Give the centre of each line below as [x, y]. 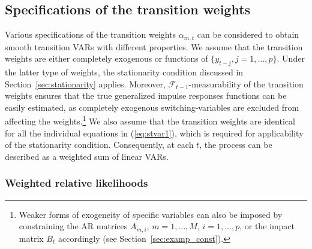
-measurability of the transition [246, 83]
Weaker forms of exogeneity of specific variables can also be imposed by [151, 214]
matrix [31, 238]
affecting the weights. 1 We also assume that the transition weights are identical [150, 120]
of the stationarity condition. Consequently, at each [99, 145]
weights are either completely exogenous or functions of [106, 58]
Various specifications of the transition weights [91, 34]
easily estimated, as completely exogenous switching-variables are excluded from [152, 107]
